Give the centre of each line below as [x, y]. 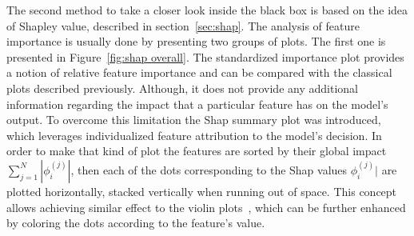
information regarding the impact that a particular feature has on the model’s [197, 104]
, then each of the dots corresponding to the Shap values [209, 169]
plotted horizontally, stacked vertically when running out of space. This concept [202, 191]
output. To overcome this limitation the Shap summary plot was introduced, [194, 120]
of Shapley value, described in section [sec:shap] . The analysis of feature [183, 25]
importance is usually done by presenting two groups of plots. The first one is [196, 41]
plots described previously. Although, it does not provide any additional [182, 88]
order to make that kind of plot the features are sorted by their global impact [197, 151]
